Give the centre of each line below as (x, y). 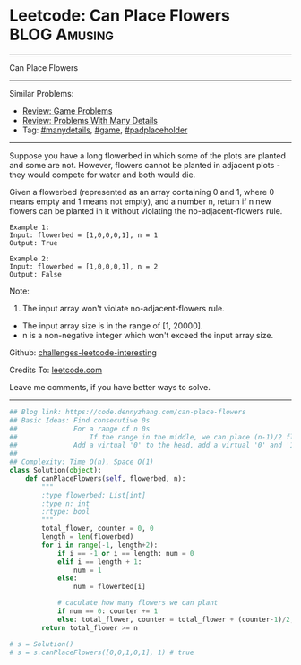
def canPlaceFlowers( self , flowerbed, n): (106, 478)
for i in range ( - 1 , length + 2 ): (100, 545)
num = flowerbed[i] (109, 587)
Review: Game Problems (67, 111)
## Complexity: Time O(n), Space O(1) (82, 462)
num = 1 (87, 570)
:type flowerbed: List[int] (94, 495)
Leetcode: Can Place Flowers (120, 16)
